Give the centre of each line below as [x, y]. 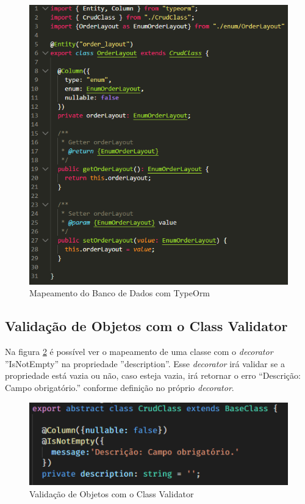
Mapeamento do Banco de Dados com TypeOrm [120, 293]
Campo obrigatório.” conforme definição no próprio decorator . [120, 387]
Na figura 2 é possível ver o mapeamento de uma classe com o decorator [139, 352]
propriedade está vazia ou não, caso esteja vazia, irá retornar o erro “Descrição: [153, 375]
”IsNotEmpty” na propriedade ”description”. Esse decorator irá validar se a [145, 363]
